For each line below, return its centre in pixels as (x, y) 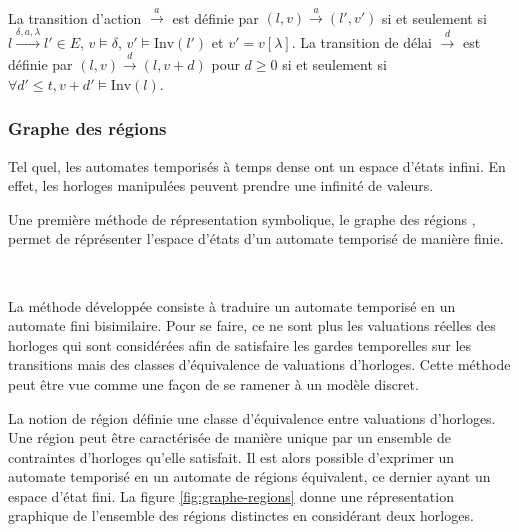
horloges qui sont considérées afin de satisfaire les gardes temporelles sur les (240, 344)
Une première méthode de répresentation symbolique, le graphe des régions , (242, 218)
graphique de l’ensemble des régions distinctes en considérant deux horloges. (241, 515)
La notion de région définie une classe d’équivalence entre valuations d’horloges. (252, 417)
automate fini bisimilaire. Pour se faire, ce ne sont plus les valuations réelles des (252, 325)
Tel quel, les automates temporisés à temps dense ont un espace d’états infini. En (257, 165)
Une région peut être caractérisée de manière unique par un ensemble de (229, 437)
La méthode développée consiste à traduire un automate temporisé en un (232, 305)
